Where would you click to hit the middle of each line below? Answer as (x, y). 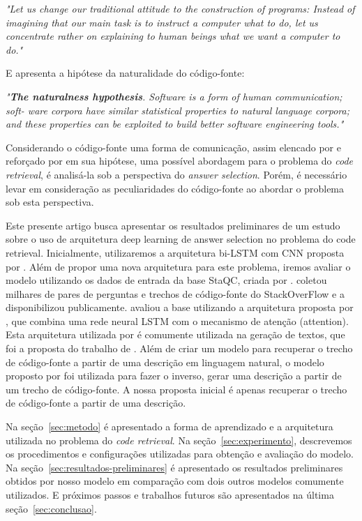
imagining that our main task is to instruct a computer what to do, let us (162, 22)
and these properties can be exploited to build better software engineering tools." (175, 124)
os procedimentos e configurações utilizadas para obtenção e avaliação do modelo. (180, 454)
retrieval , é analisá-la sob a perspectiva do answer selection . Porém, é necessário (176, 174)
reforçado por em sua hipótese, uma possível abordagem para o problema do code (180, 161)
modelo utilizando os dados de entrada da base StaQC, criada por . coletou (166, 280)
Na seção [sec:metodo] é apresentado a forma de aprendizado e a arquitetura (169, 426)
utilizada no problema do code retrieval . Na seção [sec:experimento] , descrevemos (179, 440)
